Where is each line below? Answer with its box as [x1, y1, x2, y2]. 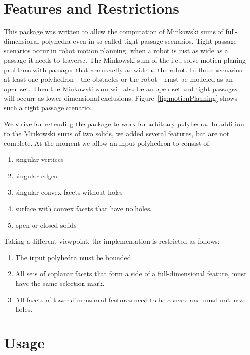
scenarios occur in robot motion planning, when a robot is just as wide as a [4, 45, 228, 55]
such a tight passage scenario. [4, 102, 92, 112]
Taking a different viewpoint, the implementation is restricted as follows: [4, 236, 220, 246]
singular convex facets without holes [15, 187, 123, 197]
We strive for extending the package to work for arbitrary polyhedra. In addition [4, 119, 244, 129]
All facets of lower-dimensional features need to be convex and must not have [15, 294, 246, 304]
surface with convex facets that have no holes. [15, 203, 152, 213]
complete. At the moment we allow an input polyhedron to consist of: [4, 138, 211, 148]
